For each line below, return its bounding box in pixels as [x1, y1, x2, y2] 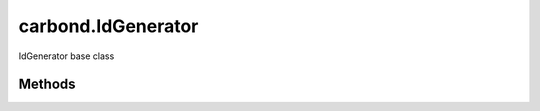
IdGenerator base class [18, 50, 115, 62]
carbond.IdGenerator [18, 15, 199, 37]
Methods [18, 76, 76, 93]
